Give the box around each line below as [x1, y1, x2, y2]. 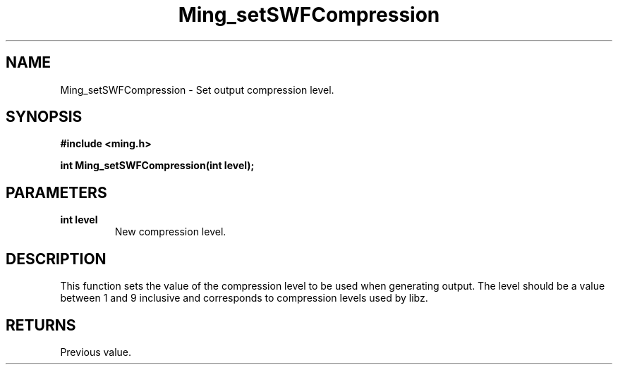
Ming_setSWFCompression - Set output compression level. [60, 83, 334, 96]
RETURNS [6, 316, 76, 334]
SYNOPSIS [6, 108, 83, 126]
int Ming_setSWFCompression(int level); [60, 159, 255, 172]
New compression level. [114, 226, 226, 238]
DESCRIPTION [6, 249, 107, 268]
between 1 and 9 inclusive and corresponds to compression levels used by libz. [60, 292, 428, 304]
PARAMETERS [6, 183, 107, 202]
